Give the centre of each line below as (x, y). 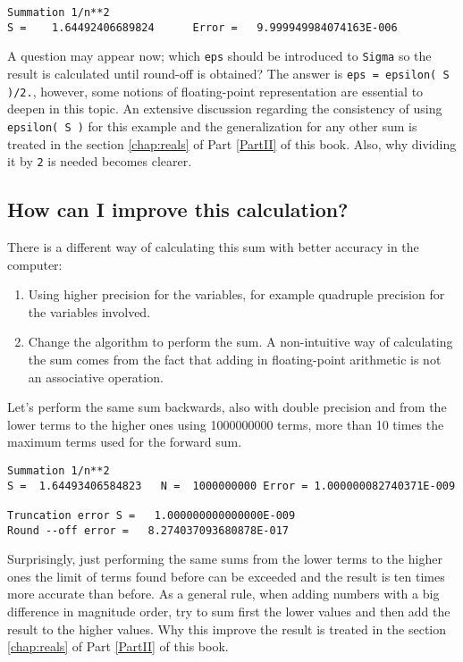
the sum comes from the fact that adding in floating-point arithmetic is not (235, 359)
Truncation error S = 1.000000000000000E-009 (152, 515)
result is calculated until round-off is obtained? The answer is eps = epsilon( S (228, 73)
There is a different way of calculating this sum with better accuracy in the (213, 246)
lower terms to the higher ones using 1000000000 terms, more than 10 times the (226, 424)
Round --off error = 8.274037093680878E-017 (148, 530)
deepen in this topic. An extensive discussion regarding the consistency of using (225, 109)
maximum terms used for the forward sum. (125, 442)
